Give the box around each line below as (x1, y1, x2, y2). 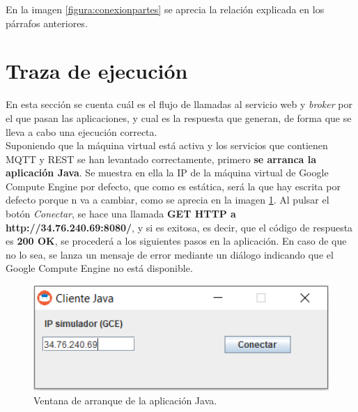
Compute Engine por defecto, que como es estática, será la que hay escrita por (6, 178, 341, 193)
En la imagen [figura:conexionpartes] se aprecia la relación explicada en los (6, 2, 325, 16)
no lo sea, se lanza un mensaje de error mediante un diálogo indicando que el (6, 247, 334, 261)
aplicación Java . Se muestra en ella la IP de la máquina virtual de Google (6, 165, 329, 180)
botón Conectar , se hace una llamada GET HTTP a (6, 206, 236, 221)
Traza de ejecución (6, 56, 188, 85)
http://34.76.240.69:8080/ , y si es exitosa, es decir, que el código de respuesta (6, 220, 353, 234)
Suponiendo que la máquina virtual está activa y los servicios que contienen (6, 138, 328, 153)
